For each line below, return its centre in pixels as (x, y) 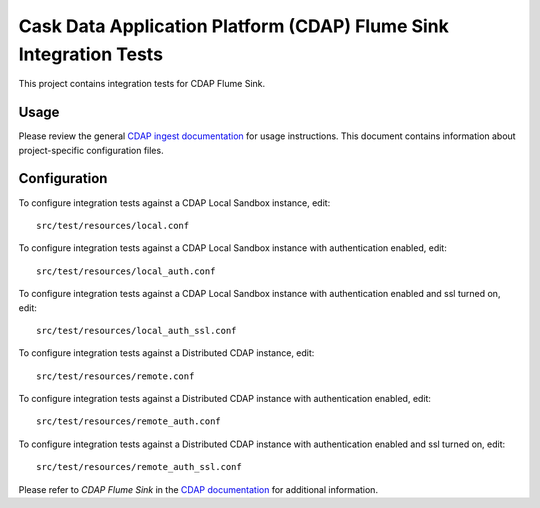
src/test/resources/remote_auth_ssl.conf (139, 467)
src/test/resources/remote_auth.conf (129, 421)
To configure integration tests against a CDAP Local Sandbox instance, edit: (174, 202)
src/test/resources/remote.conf (115, 376)
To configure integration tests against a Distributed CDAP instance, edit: (166, 353)
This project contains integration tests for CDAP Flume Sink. (142, 84)
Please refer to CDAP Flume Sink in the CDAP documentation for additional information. (198, 489)
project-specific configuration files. (91, 150)
